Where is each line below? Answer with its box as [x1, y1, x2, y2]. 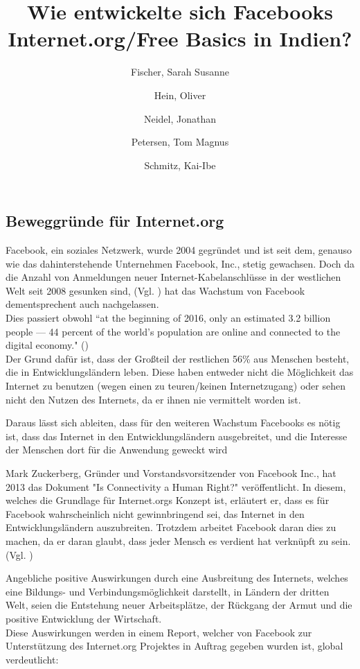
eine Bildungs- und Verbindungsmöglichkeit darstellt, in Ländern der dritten [6, 584, 330, 598]
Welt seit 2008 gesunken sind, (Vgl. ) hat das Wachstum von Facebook [6, 283, 305, 297]
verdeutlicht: [6, 652, 59, 666]
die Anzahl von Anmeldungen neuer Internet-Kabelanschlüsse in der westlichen [6, 270, 341, 284]
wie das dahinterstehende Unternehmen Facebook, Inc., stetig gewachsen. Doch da [6, 256, 354, 270]
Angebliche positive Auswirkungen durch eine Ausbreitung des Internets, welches [6, 571, 348, 585]
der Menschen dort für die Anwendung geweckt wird [6, 442, 228, 457]
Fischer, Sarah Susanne [130, 64, 229, 79]
